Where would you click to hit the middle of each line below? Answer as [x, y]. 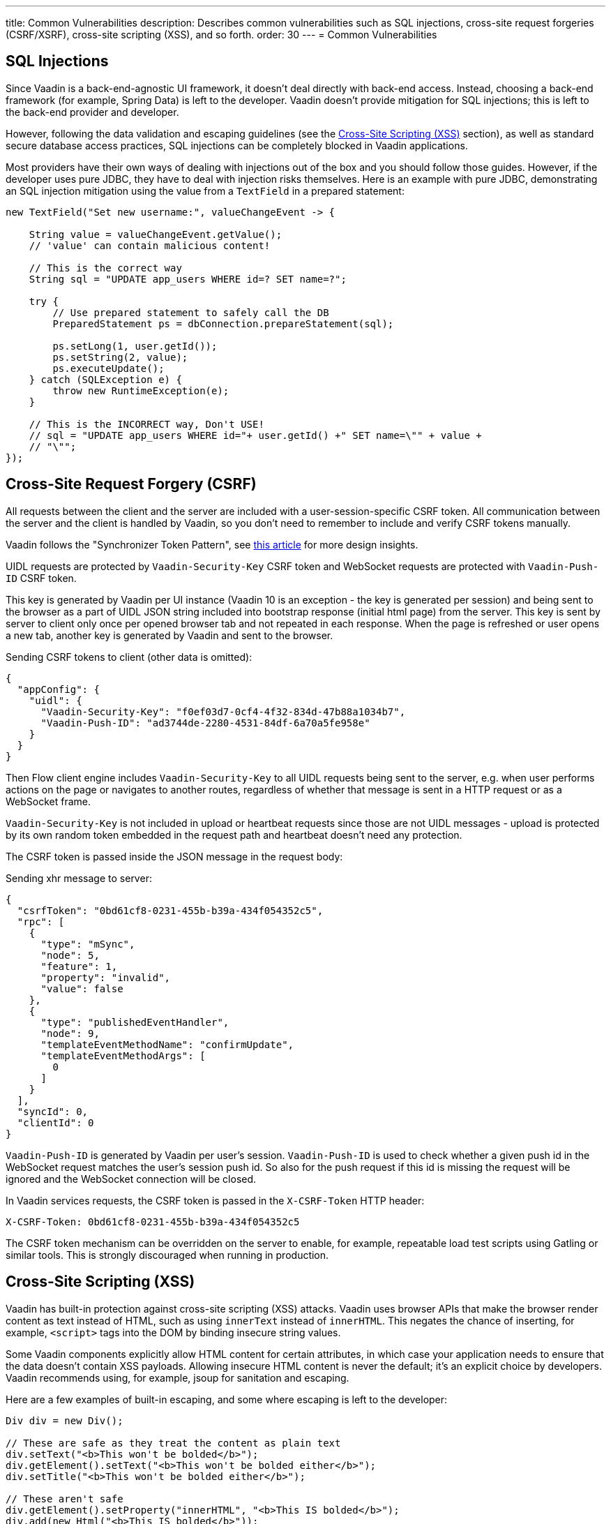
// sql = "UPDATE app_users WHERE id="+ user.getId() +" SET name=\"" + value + [255, 435]
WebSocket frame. [48, 801]
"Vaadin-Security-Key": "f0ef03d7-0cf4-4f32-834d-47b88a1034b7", [223, 711]
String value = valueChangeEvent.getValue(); [156, 234]
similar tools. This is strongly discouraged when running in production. [167, 1255]
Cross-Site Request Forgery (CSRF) [131, 484]
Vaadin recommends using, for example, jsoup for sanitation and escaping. [178, 1377]
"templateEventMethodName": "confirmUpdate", [167, 1044]
